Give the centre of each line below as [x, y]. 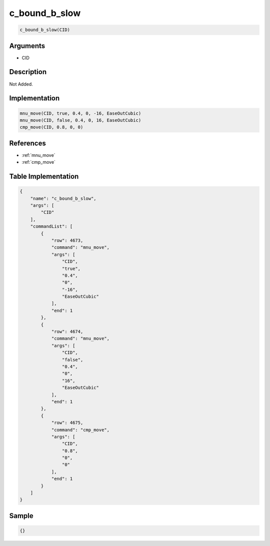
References [27, 143]
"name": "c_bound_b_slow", [63, 198]
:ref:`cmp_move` [39, 162]
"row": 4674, [67, 332]
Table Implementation [44, 177]
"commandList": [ [51, 226]
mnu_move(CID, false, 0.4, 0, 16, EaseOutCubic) [80, 120]
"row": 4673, [67, 240]
